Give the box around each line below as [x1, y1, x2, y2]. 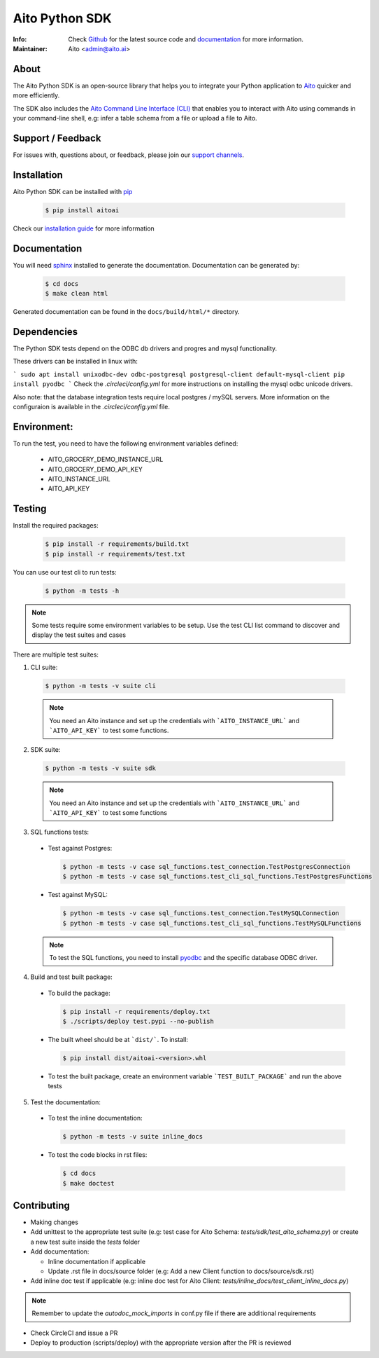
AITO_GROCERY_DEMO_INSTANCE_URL [48, 455, 164, 464]
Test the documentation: [30, 1097, 101, 1106]
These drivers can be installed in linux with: [13, 357, 138, 366]
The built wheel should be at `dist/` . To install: [48, 1036, 189, 1044]
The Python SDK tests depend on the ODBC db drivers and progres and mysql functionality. [13, 344, 278, 352]
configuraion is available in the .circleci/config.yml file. [13, 402, 171, 411]
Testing [13, 503, 47, 515]
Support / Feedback [13, 132, 101, 144]
